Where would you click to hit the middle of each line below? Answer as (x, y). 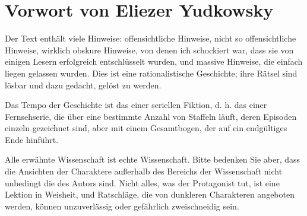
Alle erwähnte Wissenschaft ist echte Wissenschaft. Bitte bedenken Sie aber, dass (153, 159)
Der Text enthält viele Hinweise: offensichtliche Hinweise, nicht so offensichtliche (151, 38)
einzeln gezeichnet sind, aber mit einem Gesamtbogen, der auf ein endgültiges (146, 128)
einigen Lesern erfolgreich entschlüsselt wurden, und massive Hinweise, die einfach (154, 61)
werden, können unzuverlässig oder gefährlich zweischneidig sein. (122, 206)
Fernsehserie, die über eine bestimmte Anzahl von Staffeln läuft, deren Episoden (151, 116)
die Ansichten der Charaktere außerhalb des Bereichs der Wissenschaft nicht (144, 171)
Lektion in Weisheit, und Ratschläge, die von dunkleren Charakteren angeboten (150, 194)
